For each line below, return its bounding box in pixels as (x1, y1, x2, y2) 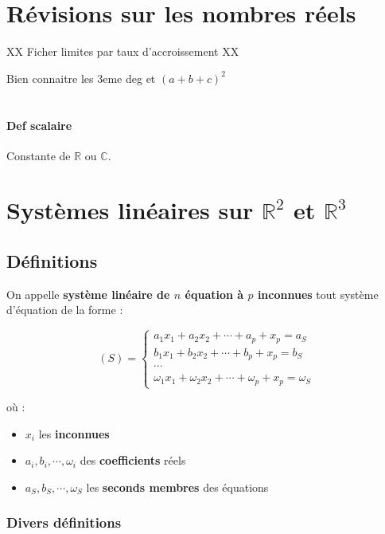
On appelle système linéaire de (6, 285, 170, 302)
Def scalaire (6, 116, 72, 133)
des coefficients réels (80, 452, 186, 469)
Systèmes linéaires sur (6, 194, 254, 226)
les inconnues (38, 425, 110, 442)
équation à (185, 285, 244, 302)
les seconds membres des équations (86, 478, 269, 495)
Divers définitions (6, 512, 122, 532)
